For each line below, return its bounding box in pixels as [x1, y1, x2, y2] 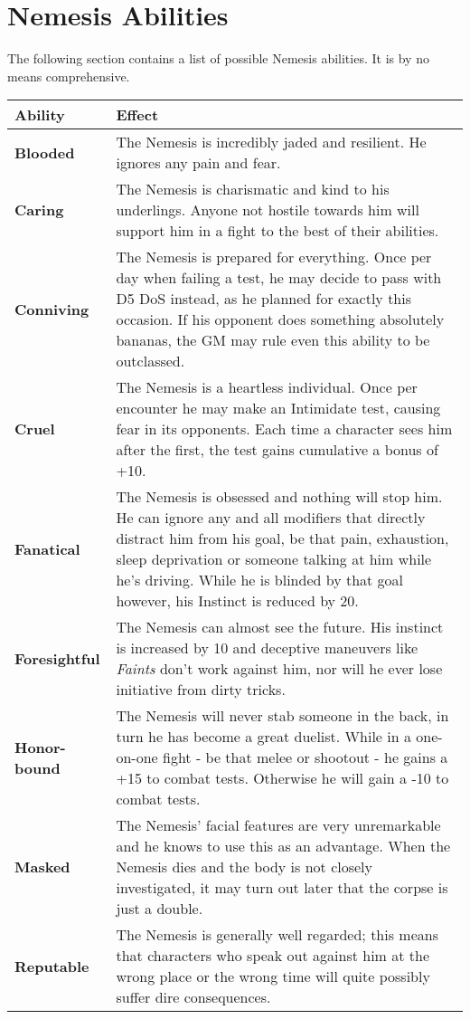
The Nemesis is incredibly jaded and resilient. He [116, 131, 427, 153]
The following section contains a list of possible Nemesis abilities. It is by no [7, 49, 429, 68]
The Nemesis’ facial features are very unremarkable [116, 814, 441, 836]
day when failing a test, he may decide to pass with [116, 267, 442, 289]
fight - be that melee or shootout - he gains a [163, 747, 448, 768]
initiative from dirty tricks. [116, 679, 286, 700]
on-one [116, 747, 158, 768]
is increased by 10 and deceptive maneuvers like [116, 637, 418, 659]
